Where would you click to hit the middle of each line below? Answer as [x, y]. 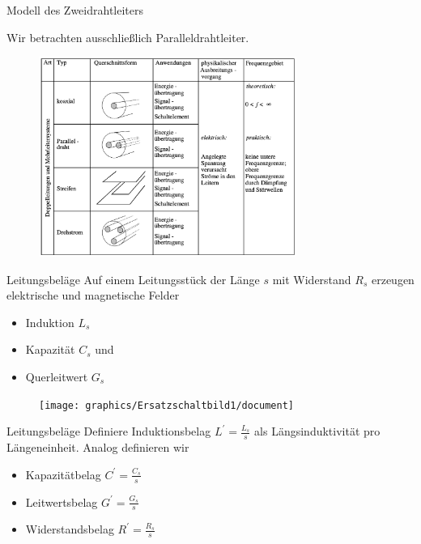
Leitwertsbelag [62, 501]
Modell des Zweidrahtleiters [75, 10]
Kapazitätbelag [63, 474]
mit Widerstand [312, 279]
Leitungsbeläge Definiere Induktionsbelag [109, 431]
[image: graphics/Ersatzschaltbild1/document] [166, 405]
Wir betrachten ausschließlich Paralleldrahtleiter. [128, 37]
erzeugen [393, 279]
